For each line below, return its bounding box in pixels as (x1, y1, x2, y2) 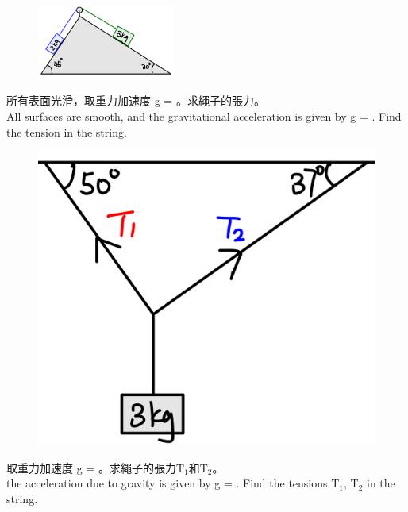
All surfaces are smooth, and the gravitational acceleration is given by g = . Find (6, 107, 402, 124)
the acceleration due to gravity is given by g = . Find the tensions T (6, 475, 340, 491)
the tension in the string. (6, 123, 127, 140)
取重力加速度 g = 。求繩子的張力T (6, 459, 184, 475)
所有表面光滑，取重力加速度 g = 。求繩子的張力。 (6, 92, 265, 109)
